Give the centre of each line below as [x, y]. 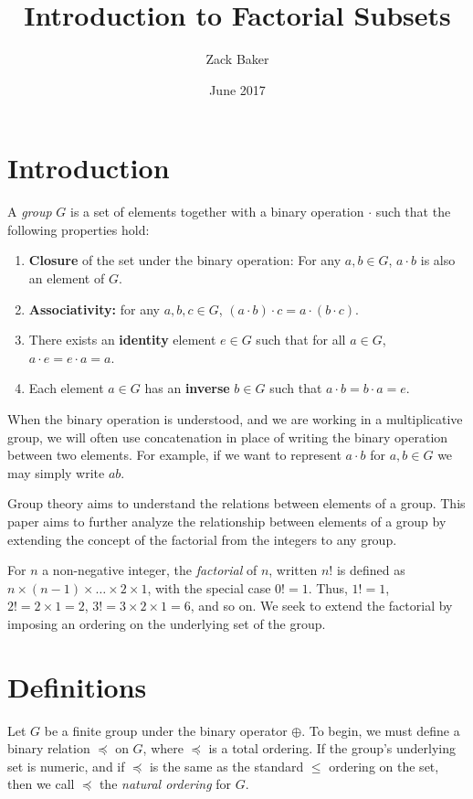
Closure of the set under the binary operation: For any [185, 260]
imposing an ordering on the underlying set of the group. [167, 623]
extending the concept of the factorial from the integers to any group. [202, 539]
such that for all [301, 340]
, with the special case [209, 587]
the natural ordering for [165, 784]
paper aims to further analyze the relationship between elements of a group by [227, 521]
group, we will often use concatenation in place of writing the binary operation [228, 437]
